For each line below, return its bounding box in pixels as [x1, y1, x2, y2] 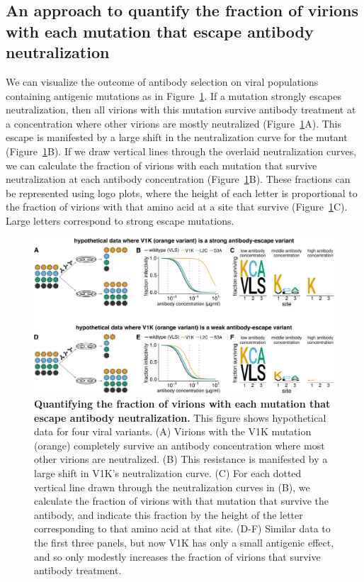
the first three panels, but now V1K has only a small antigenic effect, [34, 535, 334, 549]
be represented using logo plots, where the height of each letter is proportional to [6, 185, 358, 200]
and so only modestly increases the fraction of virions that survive [34, 549, 321, 564]
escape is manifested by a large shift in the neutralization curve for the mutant [6, 130, 348, 145]
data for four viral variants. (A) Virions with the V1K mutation [34, 424, 312, 439]
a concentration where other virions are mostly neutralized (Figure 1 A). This [6, 116, 341, 130]
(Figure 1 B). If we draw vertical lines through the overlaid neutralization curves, [6, 143, 357, 158]
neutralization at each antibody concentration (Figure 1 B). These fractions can [6, 172, 351, 186]
